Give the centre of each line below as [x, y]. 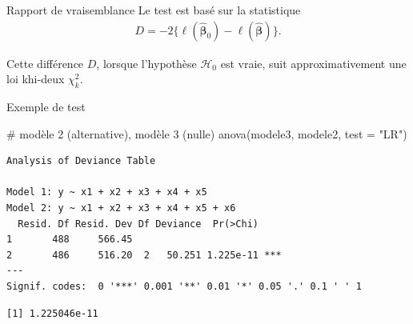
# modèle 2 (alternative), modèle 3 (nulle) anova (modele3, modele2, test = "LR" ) [207, 133]
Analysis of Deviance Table [81, 161]
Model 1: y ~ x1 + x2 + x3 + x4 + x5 [107, 192]
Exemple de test [46, 107]
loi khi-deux [36, 79]
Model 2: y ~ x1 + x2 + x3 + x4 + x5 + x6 [121, 208]
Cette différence [45, 63]
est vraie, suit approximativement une [313, 63]
